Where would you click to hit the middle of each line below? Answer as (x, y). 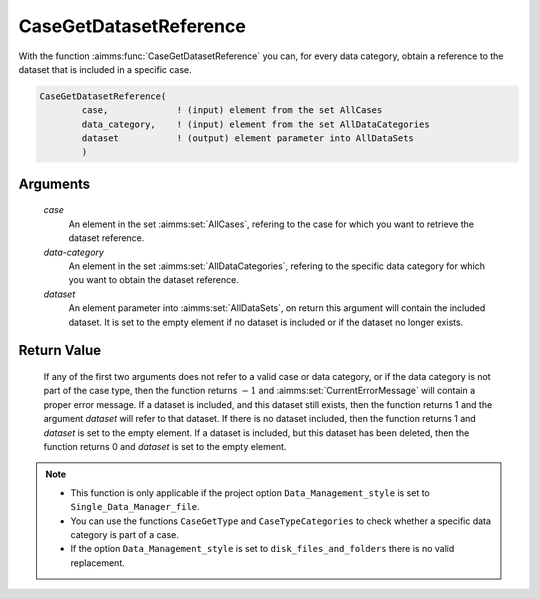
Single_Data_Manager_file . (135, 507)
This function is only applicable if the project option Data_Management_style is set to (250, 492)
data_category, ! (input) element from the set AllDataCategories (255, 124)
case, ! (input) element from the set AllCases (232, 110)
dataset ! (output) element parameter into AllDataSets (248, 138)
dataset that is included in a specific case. (105, 69)
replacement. (97, 562)
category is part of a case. (125, 534)
